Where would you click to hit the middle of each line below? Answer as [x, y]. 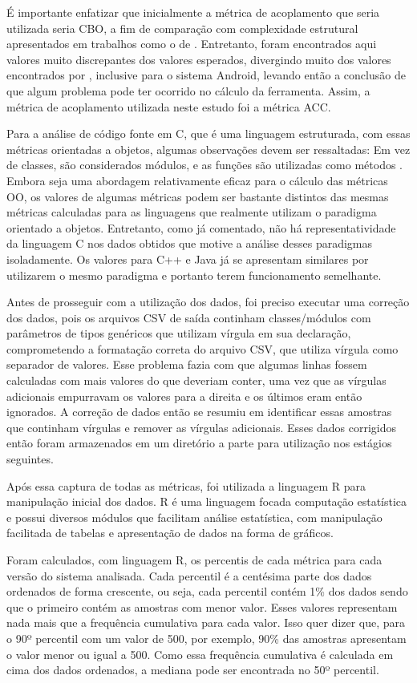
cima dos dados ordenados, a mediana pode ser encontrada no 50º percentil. [193, 670]
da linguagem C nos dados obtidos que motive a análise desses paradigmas [190, 243]
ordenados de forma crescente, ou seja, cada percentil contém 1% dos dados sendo [207, 591]
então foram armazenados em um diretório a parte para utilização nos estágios [199, 443]
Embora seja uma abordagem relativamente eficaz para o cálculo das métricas [197, 180]
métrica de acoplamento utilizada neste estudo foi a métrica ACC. [169, 106]
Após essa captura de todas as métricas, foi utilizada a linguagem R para [186, 485]
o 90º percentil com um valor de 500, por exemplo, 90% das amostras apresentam [206, 638]
